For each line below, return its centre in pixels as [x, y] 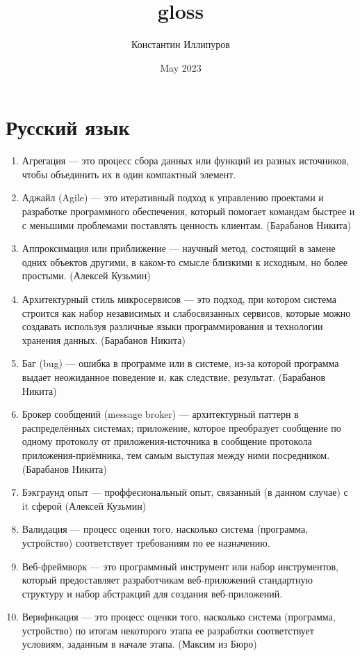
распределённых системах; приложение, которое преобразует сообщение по [181, 427]
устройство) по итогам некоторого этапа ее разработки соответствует [168, 630]
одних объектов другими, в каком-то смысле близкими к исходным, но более [185, 261]
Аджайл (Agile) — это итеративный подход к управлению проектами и [173, 197]
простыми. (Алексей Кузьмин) [86, 275]
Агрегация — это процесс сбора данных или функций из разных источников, [186, 161]
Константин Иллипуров [181, 44]
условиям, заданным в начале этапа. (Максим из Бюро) [139, 644]
